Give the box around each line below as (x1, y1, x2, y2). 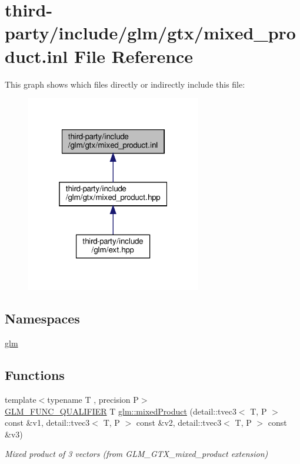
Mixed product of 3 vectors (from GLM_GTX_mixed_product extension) (5, 448, 268, 460)
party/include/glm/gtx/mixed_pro (5, 21, 296, 45)
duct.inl (5, 44, 68, 68)
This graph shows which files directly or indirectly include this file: (5, 78, 245, 90)
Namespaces (5, 309, 80, 328)
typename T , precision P (47, 393, 139, 406)
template (5, 393, 36, 406)
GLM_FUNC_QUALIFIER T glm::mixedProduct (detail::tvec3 (5, 405, 236, 417)
